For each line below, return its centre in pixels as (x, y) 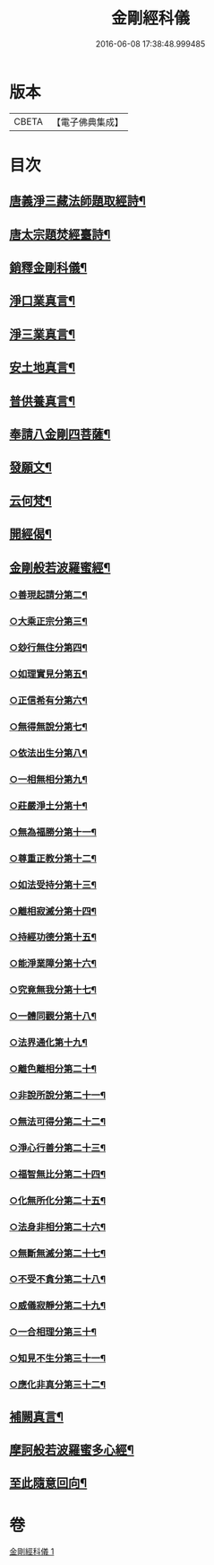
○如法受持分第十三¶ (53, 885)
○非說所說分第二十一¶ (57, 1095)
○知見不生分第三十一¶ (57, 1359)
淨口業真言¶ (43, 301)
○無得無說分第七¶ (48, 727)
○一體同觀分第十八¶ (53, 1017)
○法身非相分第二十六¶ (57, 1227)
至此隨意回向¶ (48, 1483)
